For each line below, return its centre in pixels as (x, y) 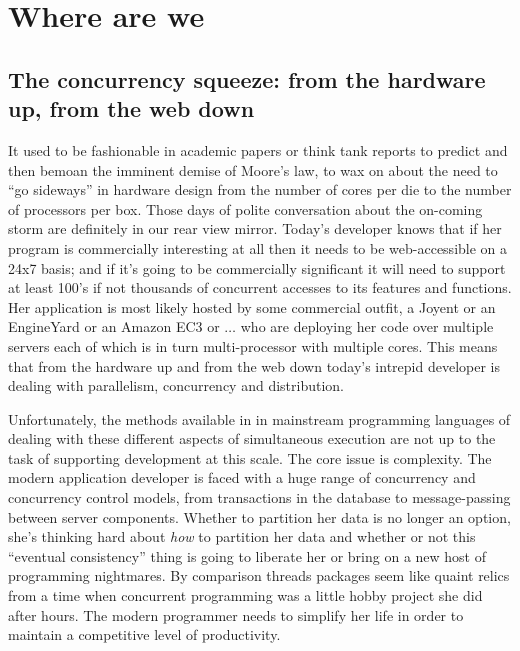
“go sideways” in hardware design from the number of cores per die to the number (260, 189)
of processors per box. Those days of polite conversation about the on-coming (245, 208)
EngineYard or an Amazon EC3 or (114, 326)
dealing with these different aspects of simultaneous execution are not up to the (252, 438)
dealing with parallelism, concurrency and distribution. (176, 385)
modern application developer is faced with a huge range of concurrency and (242, 477)
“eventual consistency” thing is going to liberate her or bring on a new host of (247, 555)
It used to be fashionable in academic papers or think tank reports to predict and (258, 149)
